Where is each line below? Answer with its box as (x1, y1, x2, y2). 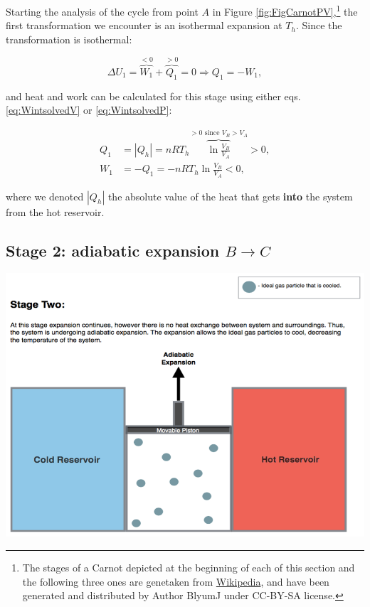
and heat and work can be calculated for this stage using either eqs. (6, 88, 301, 103)
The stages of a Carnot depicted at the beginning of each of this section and (22, 559, 355, 574)
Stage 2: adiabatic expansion (6, 239, 220, 261)
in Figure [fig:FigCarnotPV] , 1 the (212, 2, 358, 18)
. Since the (295, 18, 342, 33)
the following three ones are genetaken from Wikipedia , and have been (22, 574, 329, 589)
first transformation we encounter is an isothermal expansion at (6, 18, 282, 33)
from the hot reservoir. (6, 204, 105, 219)
